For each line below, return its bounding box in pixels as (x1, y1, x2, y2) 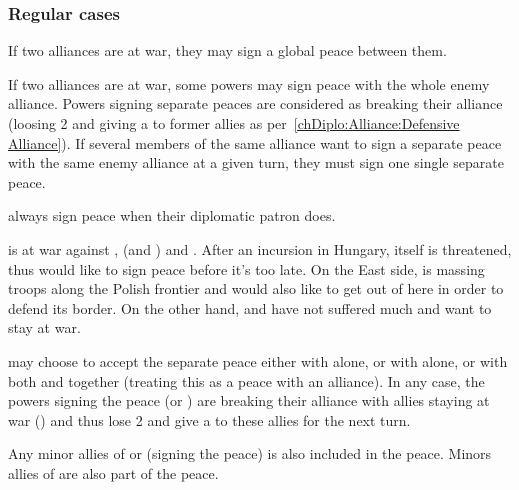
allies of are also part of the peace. (8, 462, 219, 483)
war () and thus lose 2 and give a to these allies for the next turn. (8, 409, 411, 430)
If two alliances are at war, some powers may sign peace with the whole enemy (8, 73, 490, 94)
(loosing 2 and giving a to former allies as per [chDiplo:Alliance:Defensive (8, 113, 460, 133)
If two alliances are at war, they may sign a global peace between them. (8, 40, 447, 61)
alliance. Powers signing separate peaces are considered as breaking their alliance (8, 93, 503, 114)
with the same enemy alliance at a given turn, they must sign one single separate (8, 152, 504, 173)
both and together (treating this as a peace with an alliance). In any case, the (8, 370, 485, 391)
